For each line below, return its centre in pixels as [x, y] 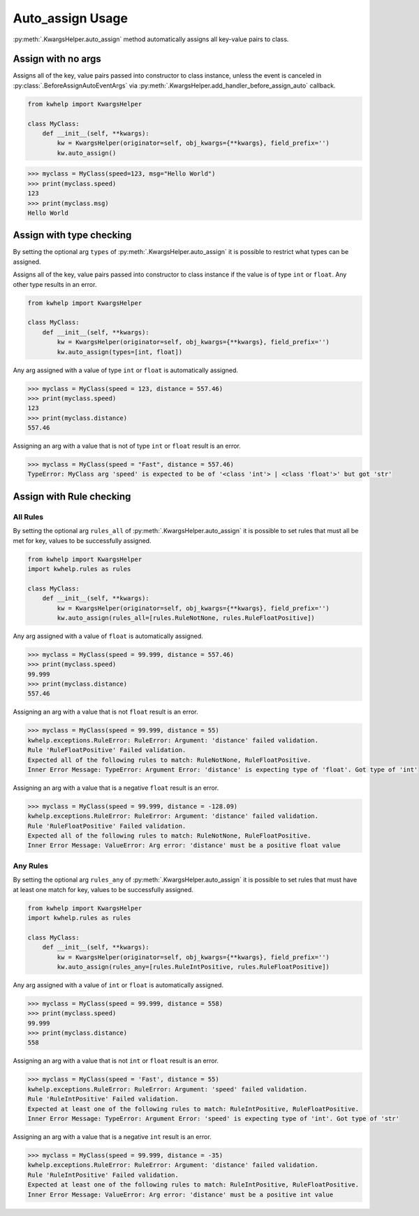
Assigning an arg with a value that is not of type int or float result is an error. [127, 446]
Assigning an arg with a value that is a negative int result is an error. [112, 1136]
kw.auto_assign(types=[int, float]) [120, 352]
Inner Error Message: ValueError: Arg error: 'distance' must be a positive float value [184, 846]
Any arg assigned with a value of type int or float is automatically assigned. [126, 370]
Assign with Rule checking [72, 496]
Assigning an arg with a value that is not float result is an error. [105, 712]
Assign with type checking [72, 235]
